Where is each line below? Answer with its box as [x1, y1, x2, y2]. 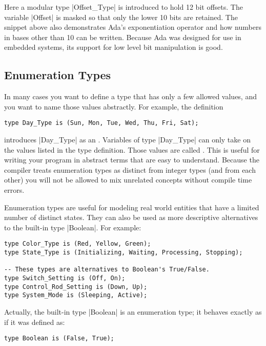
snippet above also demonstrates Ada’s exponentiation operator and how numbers [4, 22, 261, 32]
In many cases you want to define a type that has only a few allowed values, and [4, 91, 257, 102]
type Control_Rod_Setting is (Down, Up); [4, 283, 148, 290]
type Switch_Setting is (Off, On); [4, 274, 126, 282]
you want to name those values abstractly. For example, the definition [4, 101, 223, 112]
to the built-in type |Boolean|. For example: [4, 222, 141, 232]
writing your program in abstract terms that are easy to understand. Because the [4, 154, 259, 165]
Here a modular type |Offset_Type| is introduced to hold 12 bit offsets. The [4, 2, 243, 12]
